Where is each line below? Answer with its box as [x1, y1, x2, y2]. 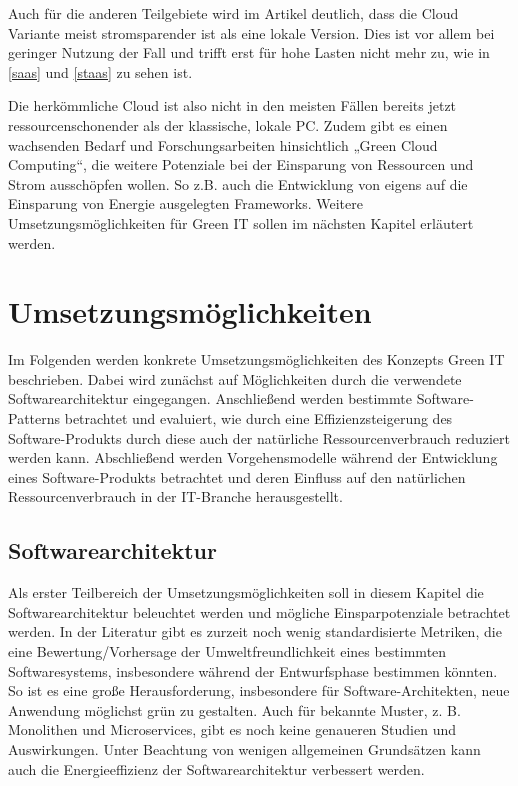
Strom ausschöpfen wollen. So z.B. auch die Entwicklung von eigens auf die [8, 173, 468, 194]
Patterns [8, 408, 61, 429]
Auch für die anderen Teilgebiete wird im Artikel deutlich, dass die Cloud [8, 3, 459, 23]
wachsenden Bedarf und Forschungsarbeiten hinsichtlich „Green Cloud [8, 134, 438, 155]
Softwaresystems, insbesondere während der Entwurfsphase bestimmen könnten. [8, 660, 498, 681]
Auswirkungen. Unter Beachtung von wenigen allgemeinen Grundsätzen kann [8, 738, 481, 759]
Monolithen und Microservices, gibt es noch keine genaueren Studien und [8, 719, 456, 740]
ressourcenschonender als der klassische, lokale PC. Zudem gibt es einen [8, 114, 448, 135]
